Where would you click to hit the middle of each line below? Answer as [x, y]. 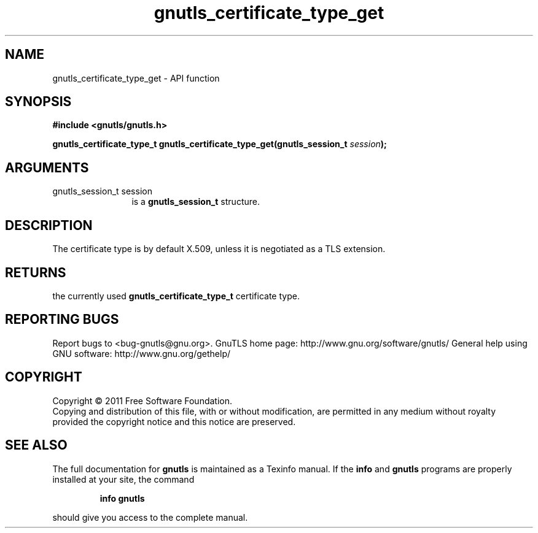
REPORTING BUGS [62, 320]
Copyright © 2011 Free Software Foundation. [142, 401]
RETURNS [36, 272]
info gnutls [122, 498]
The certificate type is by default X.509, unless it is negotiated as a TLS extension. [219, 249]
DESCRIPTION [49, 225]
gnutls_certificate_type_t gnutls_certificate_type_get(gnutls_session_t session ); [220, 144]
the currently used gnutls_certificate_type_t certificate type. [176, 296]
